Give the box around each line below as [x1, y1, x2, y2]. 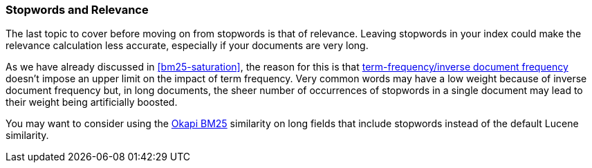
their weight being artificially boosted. [6, 96, 178, 109]
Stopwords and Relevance [6, 3, 149, 17]
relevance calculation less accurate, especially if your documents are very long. [6, 39, 369, 52]
